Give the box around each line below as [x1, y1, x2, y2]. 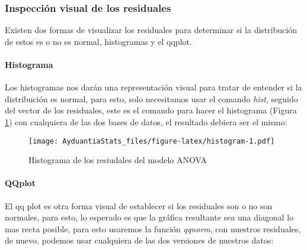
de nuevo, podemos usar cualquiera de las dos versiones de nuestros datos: [5, 234, 274, 246]
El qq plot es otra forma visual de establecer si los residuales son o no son [5, 199, 273, 212]
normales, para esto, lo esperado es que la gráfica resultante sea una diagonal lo [5, 211, 294, 223]
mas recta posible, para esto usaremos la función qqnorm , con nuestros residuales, [5, 222, 301, 235]
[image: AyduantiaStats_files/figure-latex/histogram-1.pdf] [28, 137, 275, 145]
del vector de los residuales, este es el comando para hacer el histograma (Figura [5, 104, 297, 116]
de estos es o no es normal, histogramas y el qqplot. [5, 35, 192, 47]
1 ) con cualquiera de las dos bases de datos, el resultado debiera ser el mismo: [5, 115, 287, 128]
